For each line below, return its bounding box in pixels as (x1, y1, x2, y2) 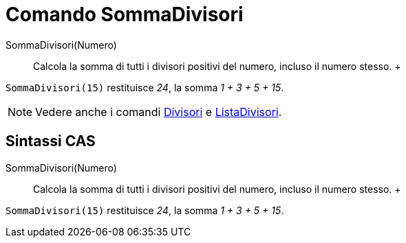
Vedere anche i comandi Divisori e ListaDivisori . (35, 104, 282, 119)
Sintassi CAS (6, 132, 96, 150)
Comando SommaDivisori (6, 3, 244, 26)
